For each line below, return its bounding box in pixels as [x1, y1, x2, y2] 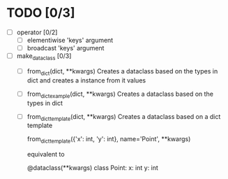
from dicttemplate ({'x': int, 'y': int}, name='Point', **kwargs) [26, 135, 191, 145]
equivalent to [26, 150, 65, 159]
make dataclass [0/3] [16, 52, 72, 62]
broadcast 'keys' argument [26, 44, 105, 52]
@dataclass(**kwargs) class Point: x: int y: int [26, 164, 158, 172]
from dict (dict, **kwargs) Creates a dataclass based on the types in [26, 66, 218, 77]
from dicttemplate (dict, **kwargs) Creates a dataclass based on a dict [26, 112, 221, 122]
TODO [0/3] [6, 5, 75, 21]
